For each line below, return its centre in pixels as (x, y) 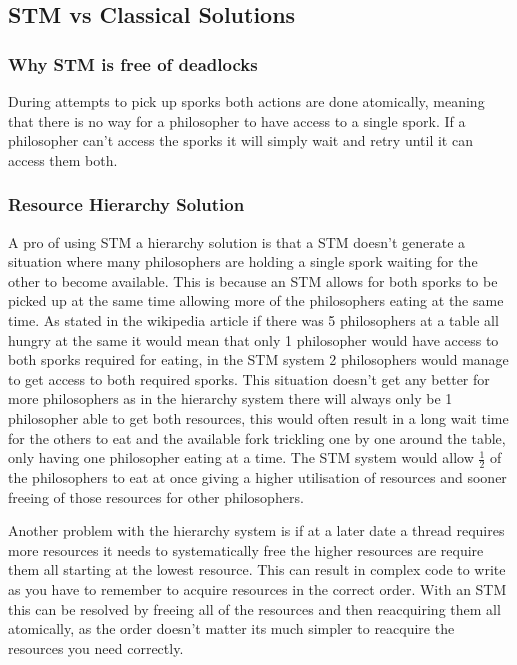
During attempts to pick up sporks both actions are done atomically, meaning (246, 101)
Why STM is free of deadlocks (133, 63)
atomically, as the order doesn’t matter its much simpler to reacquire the (231, 628)
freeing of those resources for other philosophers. (156, 496)
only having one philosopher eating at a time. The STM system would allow (241, 457)
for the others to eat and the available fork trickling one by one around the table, (257, 437)
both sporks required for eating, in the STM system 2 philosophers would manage (258, 359)
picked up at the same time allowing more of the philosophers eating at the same (256, 300)
